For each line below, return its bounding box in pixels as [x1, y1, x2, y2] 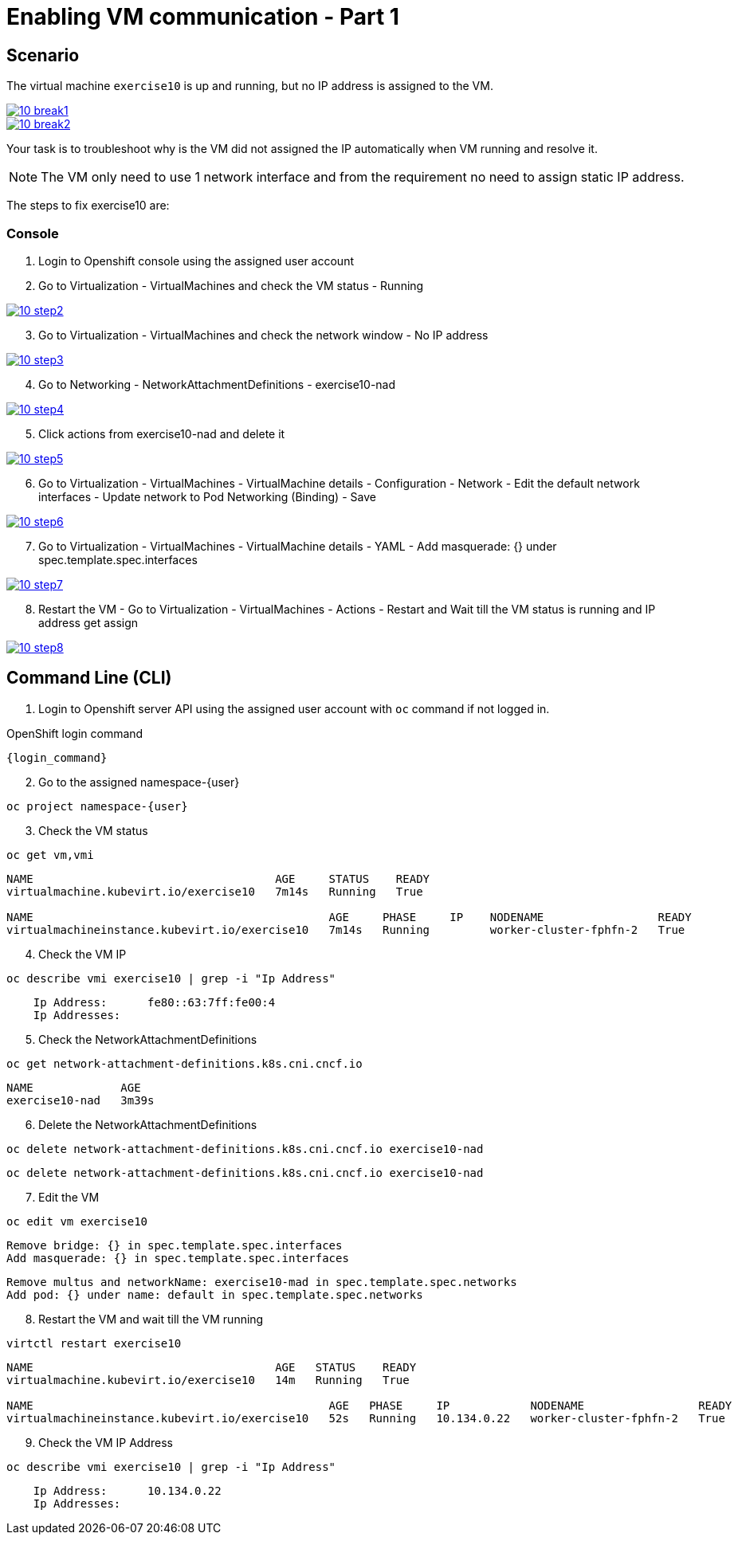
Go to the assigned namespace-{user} [38, 774, 240, 789]
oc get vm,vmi [6, 848, 94, 861]
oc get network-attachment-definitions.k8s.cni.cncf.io [6, 1057, 363, 1070]
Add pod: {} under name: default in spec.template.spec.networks [6, 1288, 423, 1301]
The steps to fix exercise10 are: [6, 198, 170, 213]
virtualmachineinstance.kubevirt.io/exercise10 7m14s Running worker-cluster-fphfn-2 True [6, 923, 685, 936]
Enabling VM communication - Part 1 [6, 3, 399, 30]
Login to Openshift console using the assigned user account [38, 253, 354, 268]
